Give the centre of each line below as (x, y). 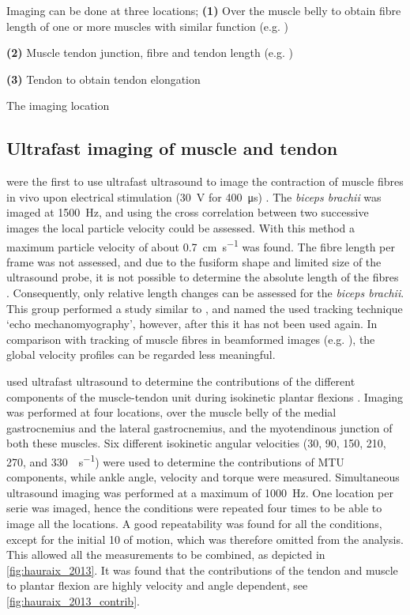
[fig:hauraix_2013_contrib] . (73, 600)
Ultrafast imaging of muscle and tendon (172, 148)
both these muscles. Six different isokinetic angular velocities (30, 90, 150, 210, (196, 443)
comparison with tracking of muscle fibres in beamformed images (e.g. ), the (191, 339)
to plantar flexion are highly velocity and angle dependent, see (157, 585)
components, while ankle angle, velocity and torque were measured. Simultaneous (203, 477)
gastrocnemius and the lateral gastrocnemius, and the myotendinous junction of (199, 427)
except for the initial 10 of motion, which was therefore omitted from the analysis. (205, 539)
